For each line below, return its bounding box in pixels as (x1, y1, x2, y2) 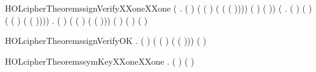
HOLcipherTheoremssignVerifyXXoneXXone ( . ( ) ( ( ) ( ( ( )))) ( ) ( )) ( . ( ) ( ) (5, 2, 312, 14)
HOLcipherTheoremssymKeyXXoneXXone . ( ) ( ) (5, 54, 194, 67)
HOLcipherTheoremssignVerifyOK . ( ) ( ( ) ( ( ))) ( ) (5, 34, 207, 47)
